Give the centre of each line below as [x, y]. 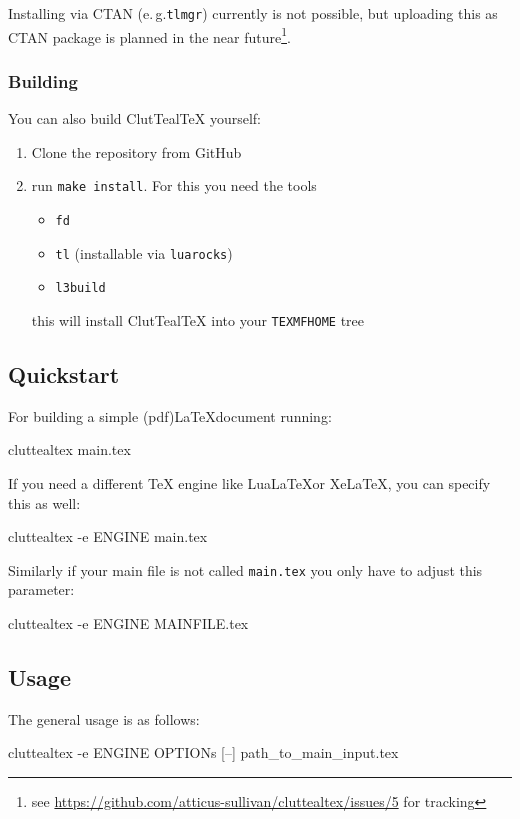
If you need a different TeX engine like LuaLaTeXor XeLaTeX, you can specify [249, 482]
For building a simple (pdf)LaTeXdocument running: [170, 415]
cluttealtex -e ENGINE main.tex [108, 536]
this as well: [44, 502]
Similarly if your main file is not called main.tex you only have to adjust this [245, 569]
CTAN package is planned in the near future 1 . [149, 35]
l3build [80, 288]
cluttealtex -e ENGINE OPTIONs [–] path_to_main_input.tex [203, 752]
